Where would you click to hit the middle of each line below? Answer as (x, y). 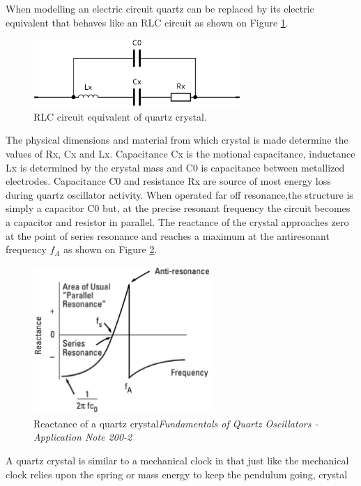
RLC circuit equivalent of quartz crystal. (120, 116)
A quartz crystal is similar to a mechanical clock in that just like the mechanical (177, 460)
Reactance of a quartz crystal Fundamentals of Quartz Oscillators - (176, 423)
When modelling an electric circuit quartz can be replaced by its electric (160, 8)
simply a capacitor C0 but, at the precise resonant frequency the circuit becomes (178, 208)
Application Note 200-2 (83, 437)
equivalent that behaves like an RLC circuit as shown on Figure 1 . (147, 22)
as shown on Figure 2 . (110, 249)
